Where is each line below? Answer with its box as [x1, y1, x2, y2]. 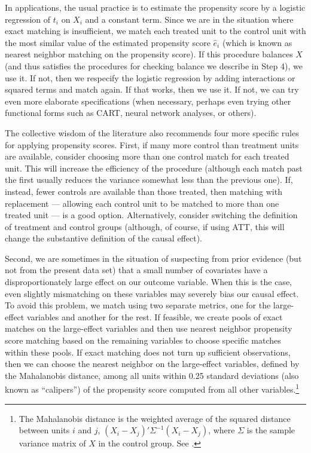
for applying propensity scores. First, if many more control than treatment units [5, 138, 299, 151]
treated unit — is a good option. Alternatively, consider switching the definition [5, 209, 298, 221]
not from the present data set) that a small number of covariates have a [5, 264, 268, 276]
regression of [5, 13, 51, 25]
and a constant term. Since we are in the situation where [85, 13, 294, 25]
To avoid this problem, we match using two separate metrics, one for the [5, 299, 271, 311]
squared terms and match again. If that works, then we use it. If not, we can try [5, 83, 299, 96]
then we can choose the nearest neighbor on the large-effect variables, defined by [5, 357, 300, 370]
